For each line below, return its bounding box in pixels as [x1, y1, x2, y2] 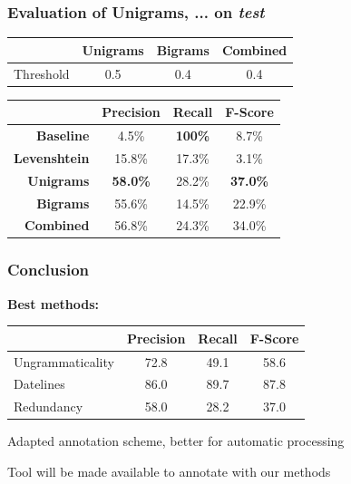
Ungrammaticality [14, 352, 114, 371]
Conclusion [7, 258, 89, 281]
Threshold [14, 63, 70, 82]
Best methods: [7, 294, 100, 313]
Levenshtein [14, 148, 90, 167]
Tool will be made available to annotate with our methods [7, 462, 331, 480]
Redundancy [14, 397, 83, 416]
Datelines [14, 374, 65, 393]
